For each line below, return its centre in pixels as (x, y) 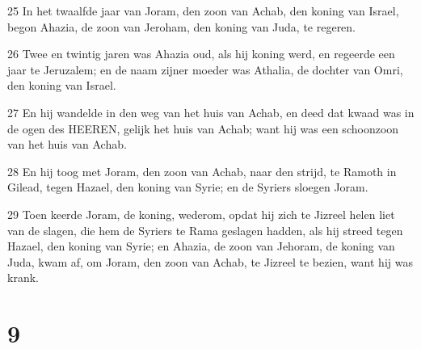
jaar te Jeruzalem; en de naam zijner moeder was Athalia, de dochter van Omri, (205, 69)
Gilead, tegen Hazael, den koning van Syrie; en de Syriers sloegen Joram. (188, 187)
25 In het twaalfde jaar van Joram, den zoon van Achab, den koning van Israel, (203, 11)
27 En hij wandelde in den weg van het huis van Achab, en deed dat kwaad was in (211, 112)
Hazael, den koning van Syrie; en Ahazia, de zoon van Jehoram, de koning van (201, 246)
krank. (23, 278)
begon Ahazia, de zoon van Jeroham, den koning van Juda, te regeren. (182, 26)
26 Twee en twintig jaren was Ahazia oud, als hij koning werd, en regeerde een (201, 54)
